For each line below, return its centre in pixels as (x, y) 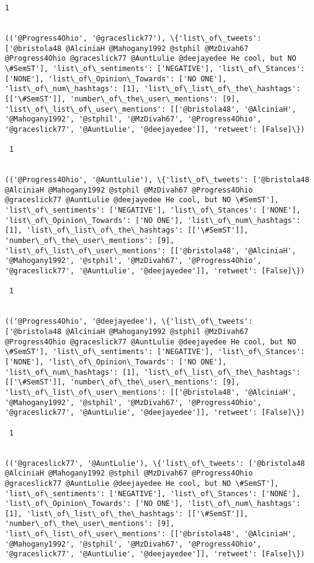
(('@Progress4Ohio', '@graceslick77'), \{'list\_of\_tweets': (133, 38)
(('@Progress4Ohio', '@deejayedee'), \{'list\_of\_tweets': (129, 322)
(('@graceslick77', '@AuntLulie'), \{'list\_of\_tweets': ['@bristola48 (155, 463)
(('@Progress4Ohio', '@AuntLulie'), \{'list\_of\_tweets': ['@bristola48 (157, 180)
